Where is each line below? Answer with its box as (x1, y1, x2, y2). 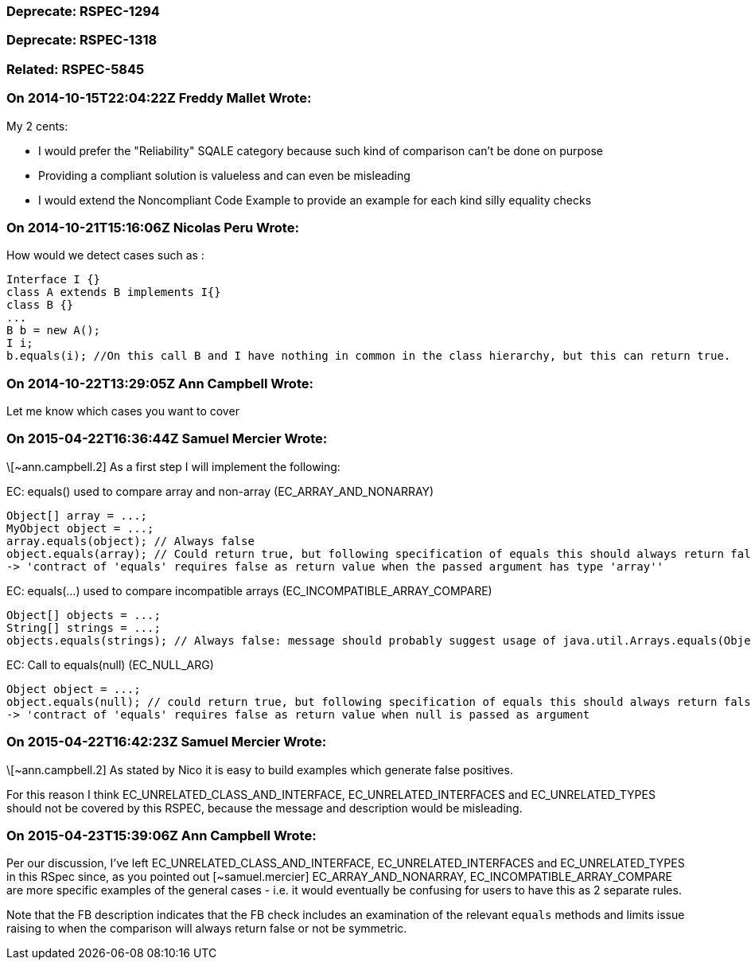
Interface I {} (6, 273, 101, 286)
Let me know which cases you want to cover (6, 404, 239, 418)
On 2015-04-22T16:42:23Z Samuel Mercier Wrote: (6, 734, 327, 750)
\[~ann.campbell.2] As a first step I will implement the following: (6, 459, 340, 473)
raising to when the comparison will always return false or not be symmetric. (6, 921, 407, 936)
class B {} (6, 298, 74, 312)
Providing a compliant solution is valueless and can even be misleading (38, 168, 411, 182)
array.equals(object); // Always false (6, 534, 255, 547)
